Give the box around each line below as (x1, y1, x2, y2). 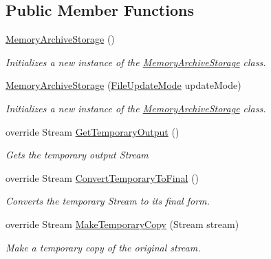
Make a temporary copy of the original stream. (6, 240, 201, 254)
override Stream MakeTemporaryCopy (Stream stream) (6, 216, 239, 231)
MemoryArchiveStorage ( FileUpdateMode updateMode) (6, 78, 241, 92)
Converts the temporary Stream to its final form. (6, 194, 210, 208)
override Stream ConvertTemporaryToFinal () (6, 170, 199, 185)
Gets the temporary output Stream (6, 147, 149, 162)
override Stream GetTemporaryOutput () (6, 124, 180, 138)
